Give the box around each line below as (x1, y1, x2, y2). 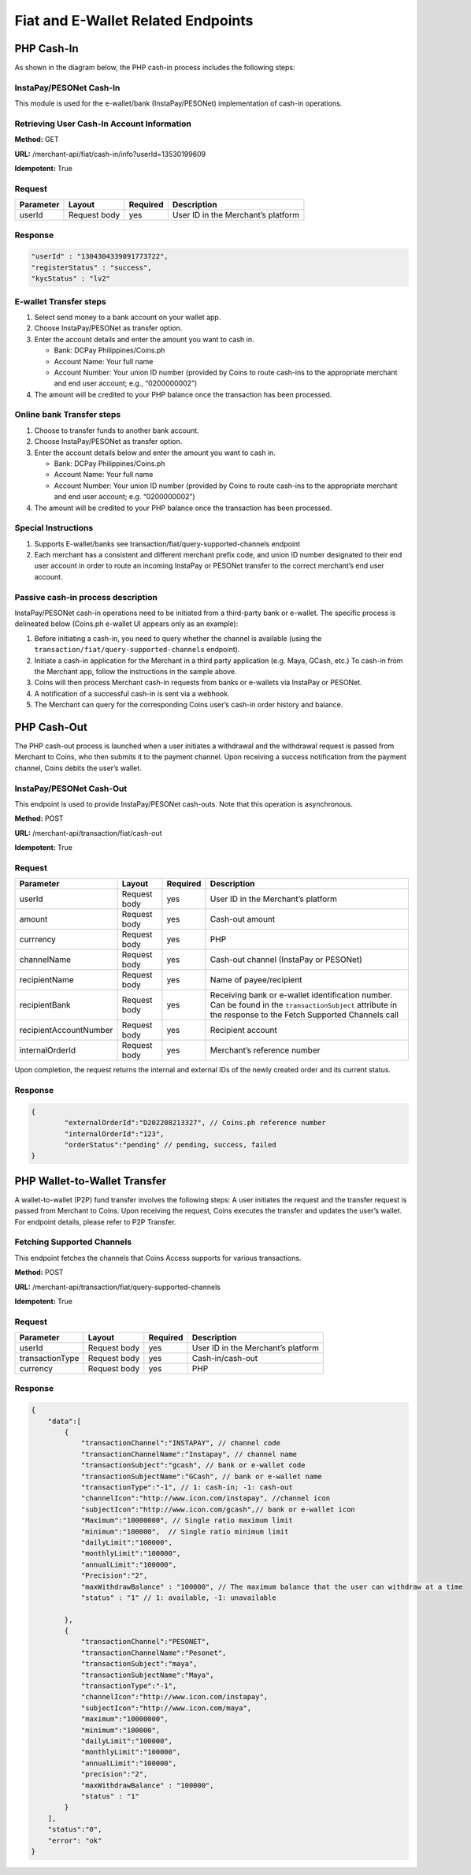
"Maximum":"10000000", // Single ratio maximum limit (80, 1516, 293, 1525)
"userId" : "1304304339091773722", (31, 252, 169, 261)
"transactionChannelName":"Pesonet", (80, 1648, 227, 1657)
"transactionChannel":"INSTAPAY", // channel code (80, 1439, 281, 1448)
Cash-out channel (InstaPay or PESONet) (210, 954, 362, 965)
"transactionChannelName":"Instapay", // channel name (80, 1449, 298, 1459)
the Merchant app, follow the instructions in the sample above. (34, 666, 237, 676)
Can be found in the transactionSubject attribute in (210, 1000, 398, 1011)
